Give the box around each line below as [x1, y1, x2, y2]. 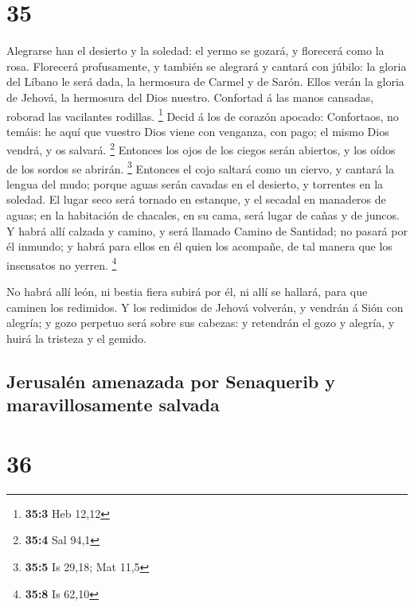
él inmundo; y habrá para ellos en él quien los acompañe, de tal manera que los [6, 238, 393, 255]
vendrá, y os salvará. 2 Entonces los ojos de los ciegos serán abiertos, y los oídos [6, 139, 396, 158]
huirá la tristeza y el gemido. [6, 329, 146, 346]
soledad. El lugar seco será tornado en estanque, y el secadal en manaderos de [6, 191, 386, 208]
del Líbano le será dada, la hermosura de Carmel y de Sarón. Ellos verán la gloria [6, 73, 404, 90]
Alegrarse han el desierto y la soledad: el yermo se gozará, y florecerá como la [6, 42, 385, 59]
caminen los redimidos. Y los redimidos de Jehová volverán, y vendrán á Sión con [6, 298, 404, 315]
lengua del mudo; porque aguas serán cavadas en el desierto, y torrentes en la [6, 175, 384, 192]
